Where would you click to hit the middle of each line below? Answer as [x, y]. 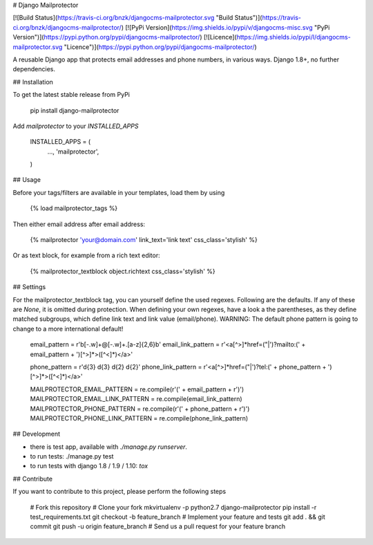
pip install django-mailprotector [75, 110]
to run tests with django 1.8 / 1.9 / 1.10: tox [89, 466]
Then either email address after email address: [79, 224]
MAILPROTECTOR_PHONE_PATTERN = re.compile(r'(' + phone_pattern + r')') [140, 409]
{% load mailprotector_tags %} [74, 208]
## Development [37, 434]
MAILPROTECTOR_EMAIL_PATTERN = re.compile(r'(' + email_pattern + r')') [137, 389]
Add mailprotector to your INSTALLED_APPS [76, 126]
